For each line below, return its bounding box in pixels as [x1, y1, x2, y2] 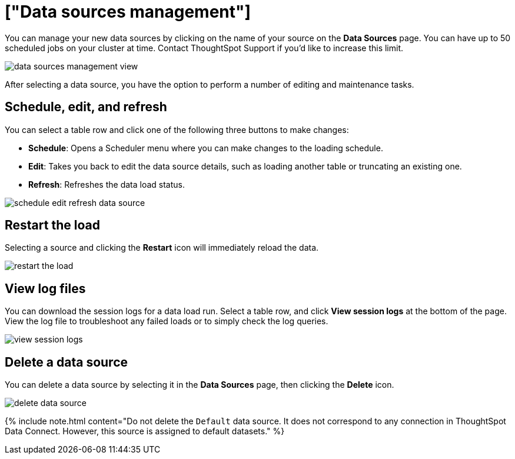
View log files [5, 281, 86, 296]
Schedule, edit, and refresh [5, 99, 167, 115]
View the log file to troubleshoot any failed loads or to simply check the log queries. [5, 316, 328, 327]
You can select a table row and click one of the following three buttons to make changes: [5, 124, 349, 135]
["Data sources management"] [5, 2, 251, 22]
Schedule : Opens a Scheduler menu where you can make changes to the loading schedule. [28, 142, 383, 153]
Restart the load [5, 218, 100, 233]
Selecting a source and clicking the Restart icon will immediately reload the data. [5, 242, 319, 253]
